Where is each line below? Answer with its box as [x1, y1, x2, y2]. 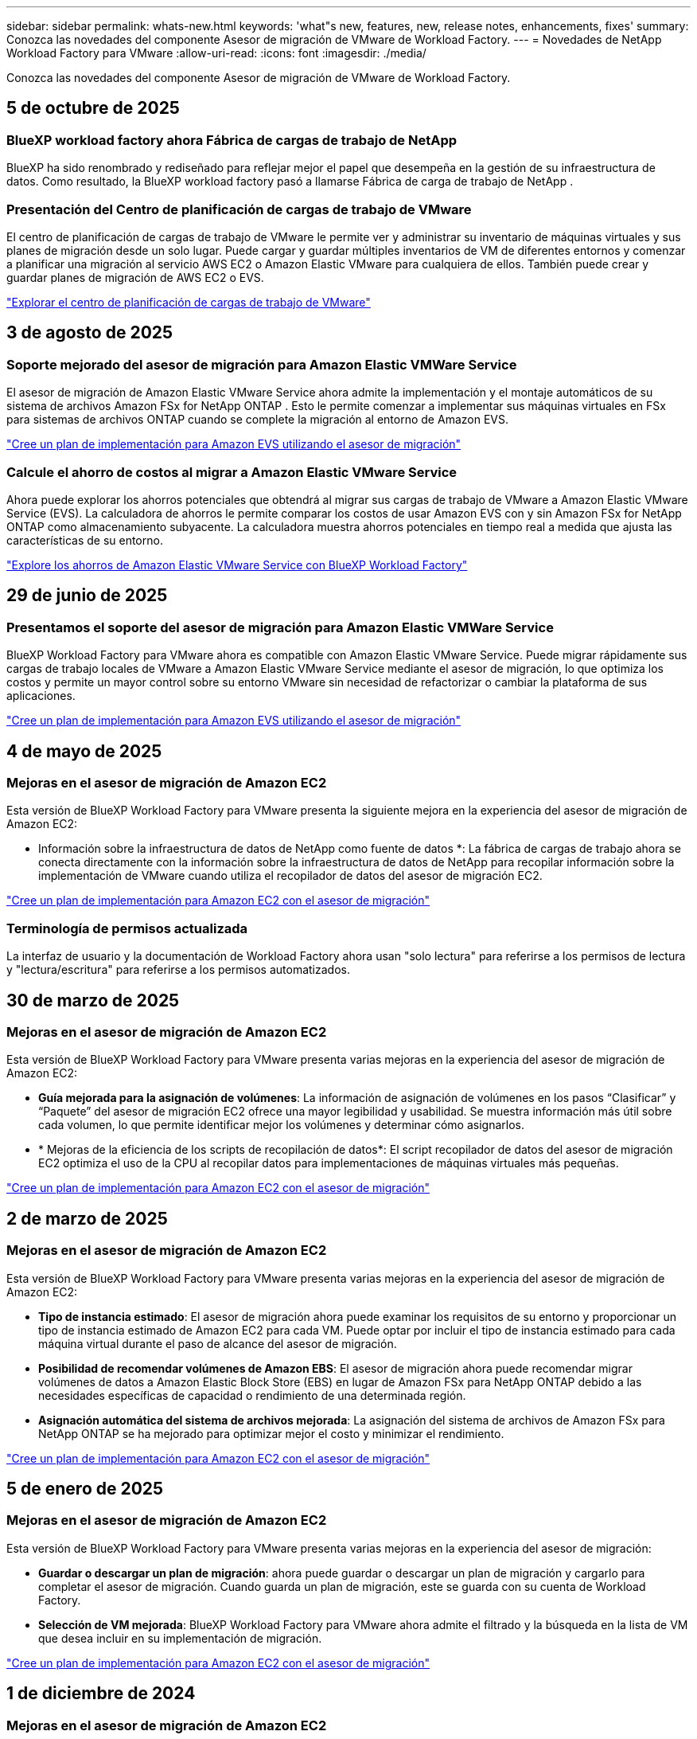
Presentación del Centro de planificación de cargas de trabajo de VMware [6, 201, 472, 217]
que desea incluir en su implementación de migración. [38, 1631, 322, 1645]
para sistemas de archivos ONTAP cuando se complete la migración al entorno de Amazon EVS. [6, 412, 508, 427]
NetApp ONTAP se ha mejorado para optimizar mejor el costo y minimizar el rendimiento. [38, 1426, 504, 1440]
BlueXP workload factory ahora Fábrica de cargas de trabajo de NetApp [6, 131, 458, 148]
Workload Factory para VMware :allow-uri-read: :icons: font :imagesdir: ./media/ [6, 46, 426, 60]
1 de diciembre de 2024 [6, 1683, 196, 1704]
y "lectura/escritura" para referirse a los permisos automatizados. [6, 963, 350, 977]
